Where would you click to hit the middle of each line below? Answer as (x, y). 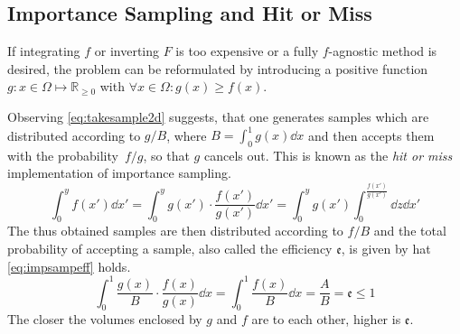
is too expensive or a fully (247, 51)
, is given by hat (386, 248)
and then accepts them (371, 135)
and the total (410, 231)
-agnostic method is (383, 51)
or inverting (127, 51)
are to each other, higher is (326, 319)
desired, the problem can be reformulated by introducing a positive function (218, 68)
